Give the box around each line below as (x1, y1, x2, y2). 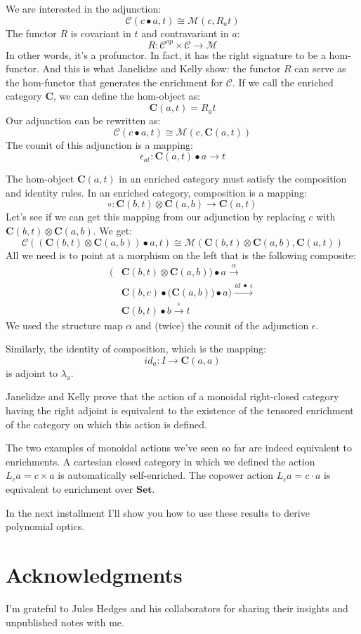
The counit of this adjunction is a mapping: (6, 137, 193, 152)
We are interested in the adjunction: (6, 1, 162, 15)
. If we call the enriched (232, 74, 334, 89)
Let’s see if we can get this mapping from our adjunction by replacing (6, 209, 306, 224)
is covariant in (70, 25, 131, 40)
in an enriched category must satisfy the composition (119, 171, 347, 186)
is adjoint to (6, 365, 58, 380)
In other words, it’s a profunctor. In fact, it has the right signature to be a (6, 47, 326, 62)
